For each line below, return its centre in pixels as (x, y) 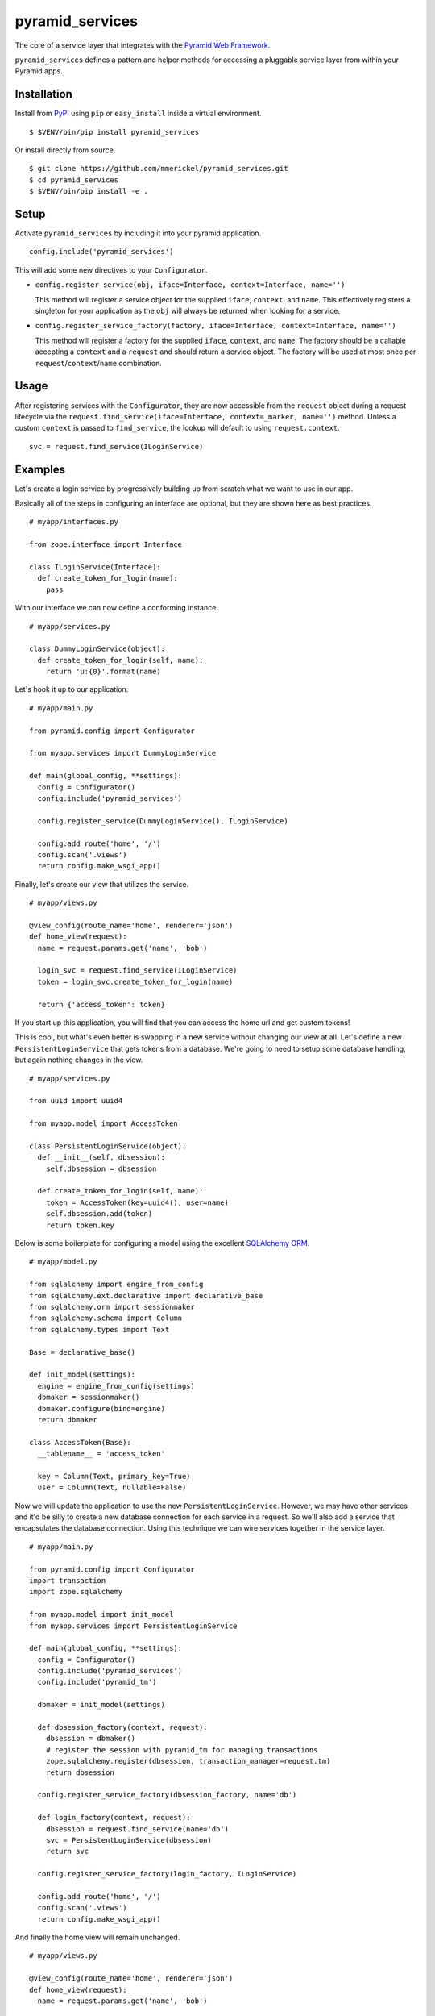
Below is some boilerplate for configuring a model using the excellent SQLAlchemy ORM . (162, 1243)
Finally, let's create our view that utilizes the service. (102, 884)
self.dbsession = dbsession (101, 1168)
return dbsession (80, 1772)
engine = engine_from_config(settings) (116, 1386)
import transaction (68, 1580)
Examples (40, 469)
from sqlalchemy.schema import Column (106, 1318)
